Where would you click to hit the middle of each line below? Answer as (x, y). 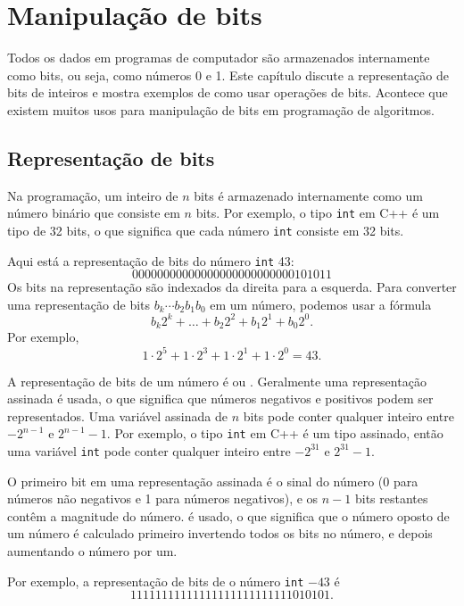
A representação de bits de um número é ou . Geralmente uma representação (217, 381)
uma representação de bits (79, 304)
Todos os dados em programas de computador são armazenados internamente (219, 58)
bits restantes (391, 498)
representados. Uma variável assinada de (117, 415)
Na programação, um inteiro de (93, 195)
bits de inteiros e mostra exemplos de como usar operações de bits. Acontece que (228, 92)
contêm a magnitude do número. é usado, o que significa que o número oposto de (228, 515)
